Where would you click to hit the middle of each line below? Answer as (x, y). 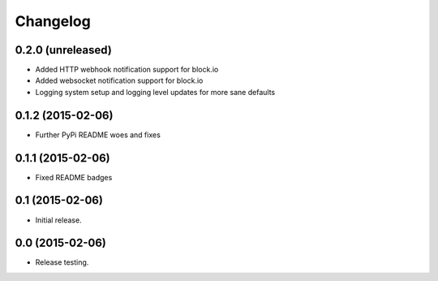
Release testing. (62, 262)
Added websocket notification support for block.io (119, 80)
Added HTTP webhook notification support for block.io (127, 70)
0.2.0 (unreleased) (64, 50)
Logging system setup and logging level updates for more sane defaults (155, 92)
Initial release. (58, 220)
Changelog (53, 21)
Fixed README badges (74, 177)
